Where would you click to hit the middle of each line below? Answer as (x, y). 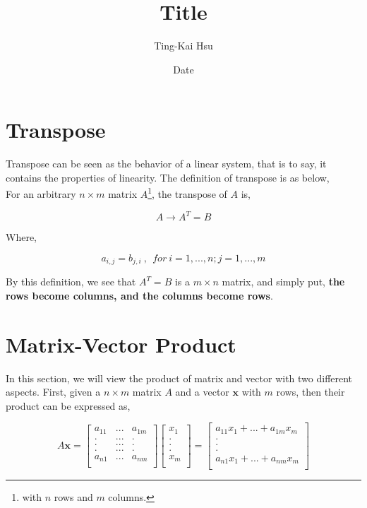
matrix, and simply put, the (283, 282)
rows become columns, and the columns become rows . (139, 295)
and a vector (202, 392)
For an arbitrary (41, 194)
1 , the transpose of (187, 193)
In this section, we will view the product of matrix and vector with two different (179, 378)
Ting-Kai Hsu (183, 46)
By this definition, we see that (71, 282)
